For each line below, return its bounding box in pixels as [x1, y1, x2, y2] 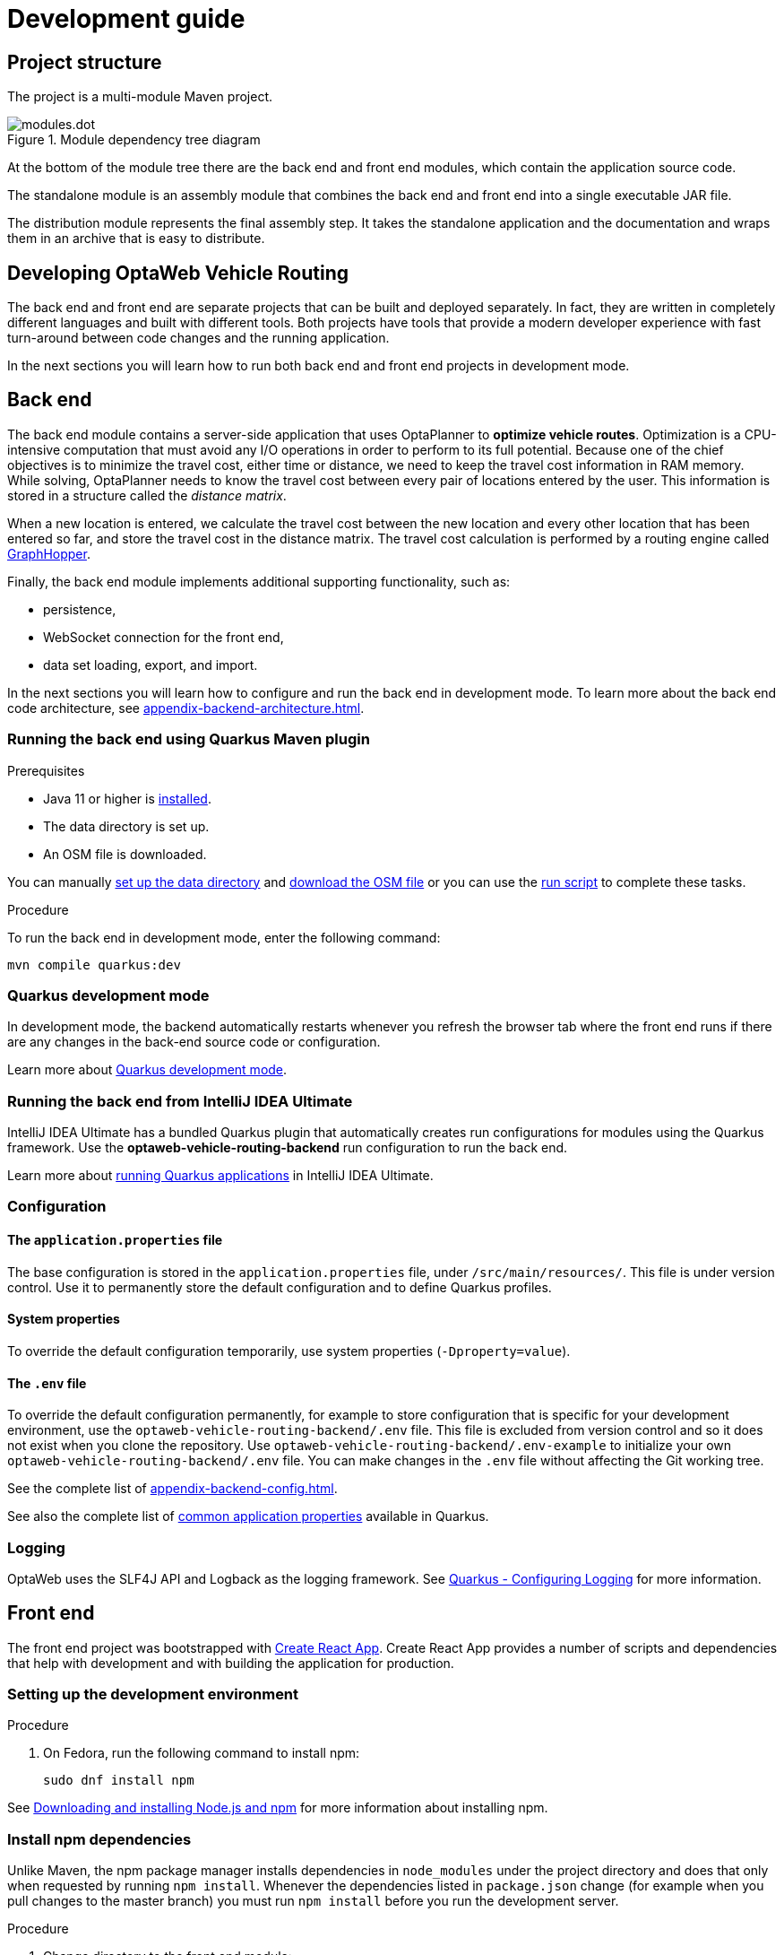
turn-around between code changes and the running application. [7, 330, 390, 346]
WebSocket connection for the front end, [43, 629, 284, 645]
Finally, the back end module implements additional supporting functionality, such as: [7, 573, 511, 589]
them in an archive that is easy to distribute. [7, 230, 265, 247]
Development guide [7, 4, 246, 34]
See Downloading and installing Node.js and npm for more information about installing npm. [7, 1800, 548, 1816]
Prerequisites [7, 762, 85, 778]
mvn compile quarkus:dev [7, 957, 181, 972]
